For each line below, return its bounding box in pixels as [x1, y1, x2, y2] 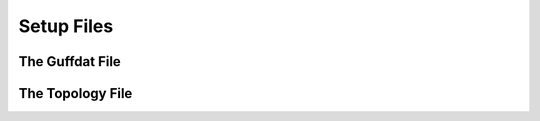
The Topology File [18, 85, 133, 102]
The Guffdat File [18, 53, 122, 70]
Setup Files [18, 15, 114, 37]
